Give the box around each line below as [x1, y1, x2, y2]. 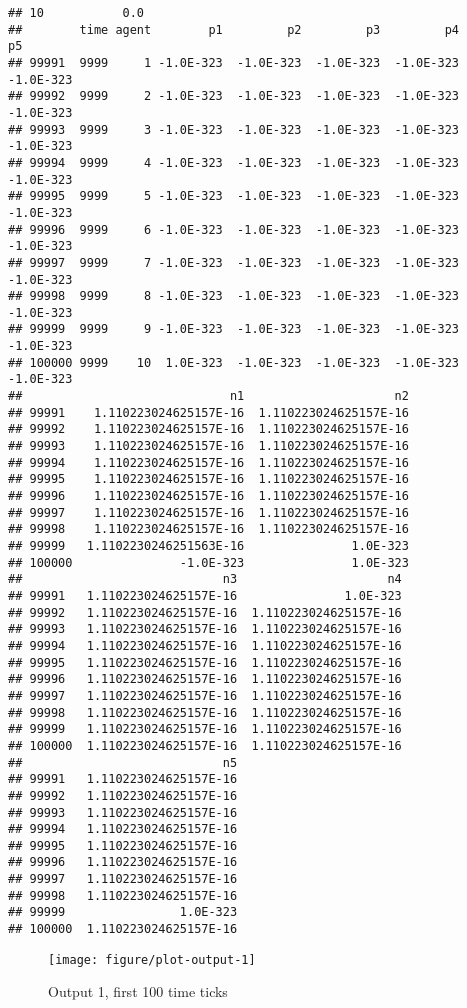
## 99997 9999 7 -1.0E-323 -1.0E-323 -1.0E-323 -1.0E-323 [8, 255, 460, 270]
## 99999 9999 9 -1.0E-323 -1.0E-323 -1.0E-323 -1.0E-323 [8, 322, 460, 337]
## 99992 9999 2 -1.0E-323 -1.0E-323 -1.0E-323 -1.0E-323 [8, 89, 460, 104]
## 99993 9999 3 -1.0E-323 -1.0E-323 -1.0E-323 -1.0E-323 [8, 122, 460, 137]
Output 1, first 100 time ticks [48, 981, 228, 1002]
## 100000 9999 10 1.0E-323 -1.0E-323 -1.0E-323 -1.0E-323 [8, 355, 460, 370]
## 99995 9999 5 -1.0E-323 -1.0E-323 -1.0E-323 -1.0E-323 [8, 189, 460, 204]
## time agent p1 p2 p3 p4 [8, 22, 460, 37]
